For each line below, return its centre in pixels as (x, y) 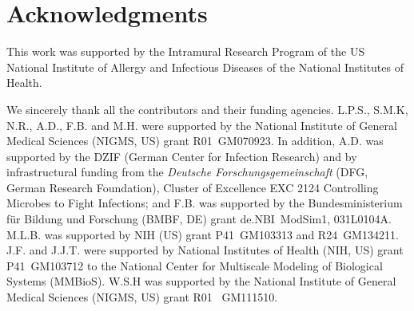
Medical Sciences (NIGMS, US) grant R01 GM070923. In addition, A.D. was (195, 141)
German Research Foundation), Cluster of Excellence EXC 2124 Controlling (193, 187)
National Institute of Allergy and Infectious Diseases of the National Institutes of (205, 67)
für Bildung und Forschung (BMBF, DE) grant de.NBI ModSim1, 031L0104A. (199, 219)
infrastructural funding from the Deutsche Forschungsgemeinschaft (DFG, (187, 172)
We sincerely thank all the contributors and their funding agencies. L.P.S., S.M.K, (207, 109)
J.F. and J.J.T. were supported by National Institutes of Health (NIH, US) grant (205, 250)
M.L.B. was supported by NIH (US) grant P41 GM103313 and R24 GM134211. (203, 234)
